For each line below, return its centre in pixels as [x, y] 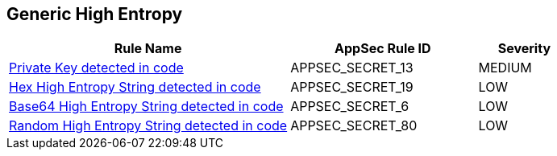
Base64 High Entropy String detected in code [146, 107]
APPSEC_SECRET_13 [352, 68]
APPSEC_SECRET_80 [354, 126]
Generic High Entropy [95, 14]
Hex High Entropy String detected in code [135, 87]
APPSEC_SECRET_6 [350, 107]
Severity [524, 49]
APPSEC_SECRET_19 [352, 87]
